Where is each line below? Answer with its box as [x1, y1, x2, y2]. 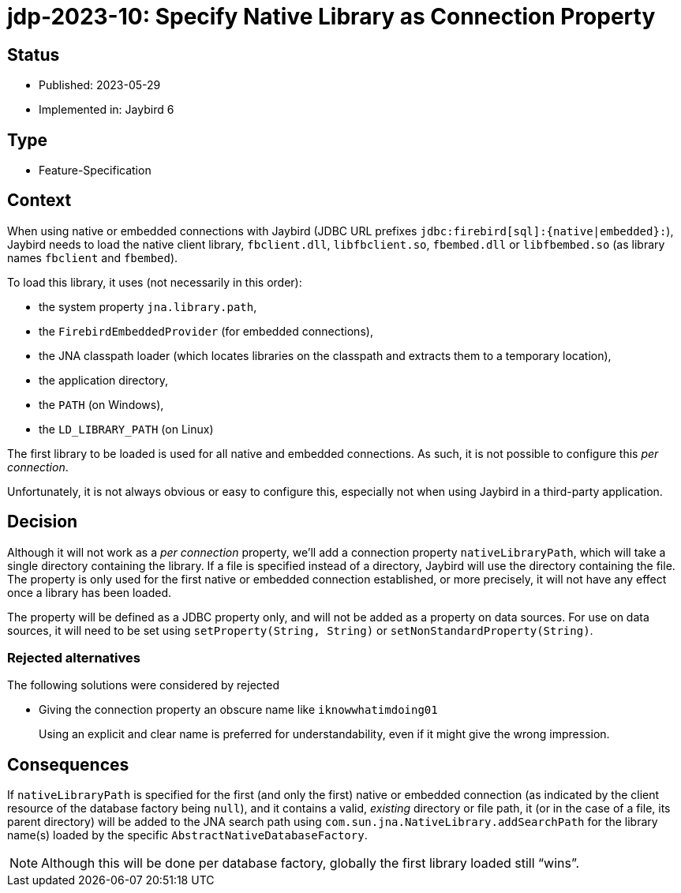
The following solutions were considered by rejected [7, 678, 279, 692]
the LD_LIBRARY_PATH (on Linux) [39, 422, 214, 436]
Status [7, 44, 60, 65]
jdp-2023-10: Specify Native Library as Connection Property [7, 3, 656, 30]
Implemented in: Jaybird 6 [39, 103, 174, 117]
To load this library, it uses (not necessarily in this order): [7, 275, 302, 289]
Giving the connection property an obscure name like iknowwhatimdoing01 [39, 703, 438, 717]
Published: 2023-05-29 [39, 78, 161, 92]
